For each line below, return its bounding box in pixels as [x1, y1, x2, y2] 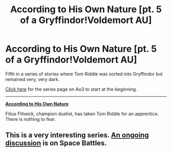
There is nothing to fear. [5, 116, 56, 122]
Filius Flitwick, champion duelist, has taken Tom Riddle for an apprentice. [5, 111, 159, 117]
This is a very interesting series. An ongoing [5, 131, 149, 140]
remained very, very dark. [5, 76, 60, 82]
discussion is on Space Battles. [5, 139, 107, 147]
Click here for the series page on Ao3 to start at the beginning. [5, 86, 137, 92]
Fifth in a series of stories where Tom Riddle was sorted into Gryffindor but [5, 70, 163, 77]
